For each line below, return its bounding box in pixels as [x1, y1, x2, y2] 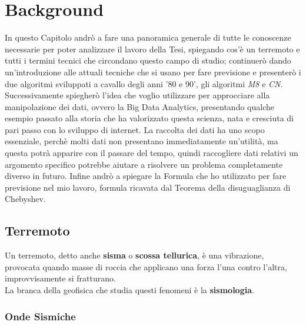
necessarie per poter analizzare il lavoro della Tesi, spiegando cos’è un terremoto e [5, 42, 300, 55]
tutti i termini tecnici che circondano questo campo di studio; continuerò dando [5, 54, 291, 67]
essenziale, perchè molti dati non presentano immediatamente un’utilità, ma [5, 135, 278, 147]
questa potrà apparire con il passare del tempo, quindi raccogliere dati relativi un [5, 147, 298, 159]
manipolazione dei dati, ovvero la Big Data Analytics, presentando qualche [5, 100, 274, 112]
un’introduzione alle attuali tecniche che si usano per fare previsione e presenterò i [5, 65, 301, 78]
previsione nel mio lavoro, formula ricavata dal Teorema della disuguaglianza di [5, 181, 291, 193]
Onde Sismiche [5, 309, 76, 323]
